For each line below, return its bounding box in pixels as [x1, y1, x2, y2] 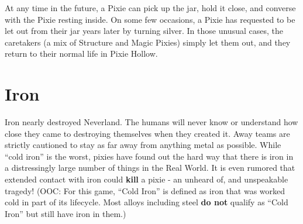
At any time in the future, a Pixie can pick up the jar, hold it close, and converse [5, 2, 296, 13]
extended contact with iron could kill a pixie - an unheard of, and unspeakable [5, 173, 288, 185]
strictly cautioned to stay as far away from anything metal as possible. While [5, 139, 281, 151]
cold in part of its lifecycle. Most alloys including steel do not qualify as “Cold [5, 196, 288, 208]
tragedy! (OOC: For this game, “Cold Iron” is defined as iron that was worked [5, 184, 285, 197]
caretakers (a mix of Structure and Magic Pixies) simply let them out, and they [5, 36, 291, 48]
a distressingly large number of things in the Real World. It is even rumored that [5, 161, 295, 174]
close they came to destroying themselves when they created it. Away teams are [5, 127, 290, 139]
